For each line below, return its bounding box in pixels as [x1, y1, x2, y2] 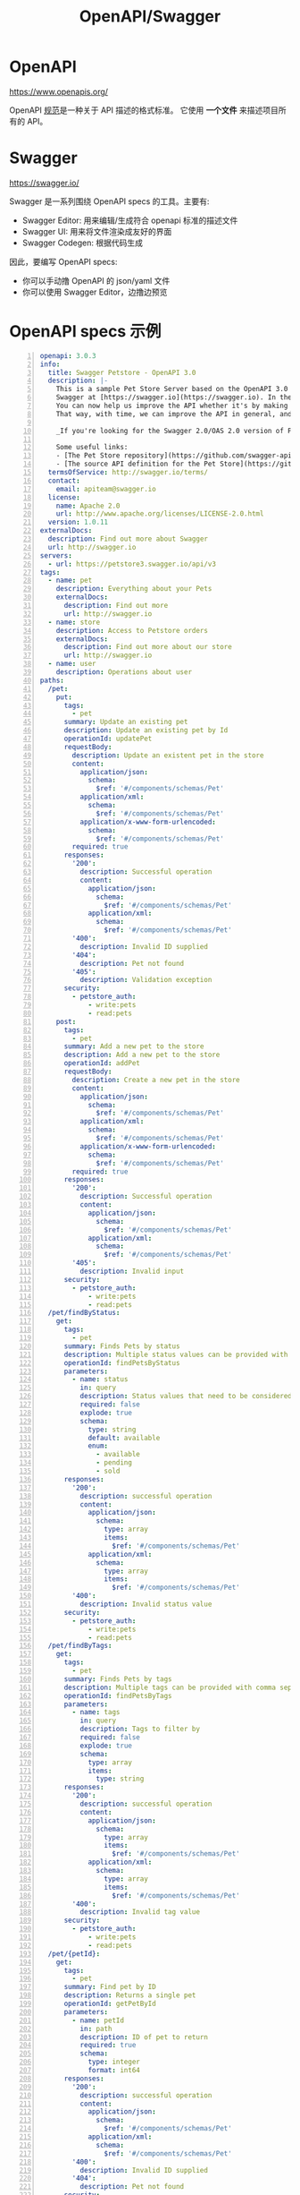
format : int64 [87, 2066, 140, 2075]
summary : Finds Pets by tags [63, 1674, 172, 1684]
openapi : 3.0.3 [39, 351, 96, 360]
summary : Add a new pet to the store [63, 1042, 204, 1051]
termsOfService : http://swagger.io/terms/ [47, 468, 208, 477]
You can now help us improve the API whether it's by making [55, 401, 288, 411]
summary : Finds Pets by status [63, 1341, 180, 1351]
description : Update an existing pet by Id [63, 726, 229, 735]
